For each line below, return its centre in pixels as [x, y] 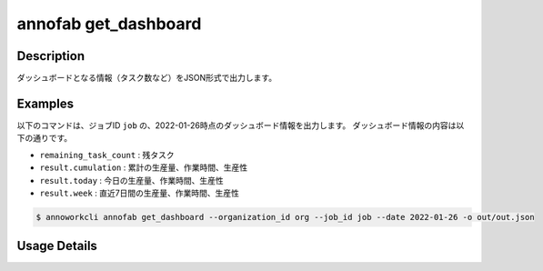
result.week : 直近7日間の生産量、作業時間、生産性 [140, 193]
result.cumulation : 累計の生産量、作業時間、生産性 [144, 167]
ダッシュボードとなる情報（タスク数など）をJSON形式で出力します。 [147, 78]
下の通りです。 [45, 138]
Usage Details [57, 246]
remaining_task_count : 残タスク [107, 155]
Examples [45, 103]
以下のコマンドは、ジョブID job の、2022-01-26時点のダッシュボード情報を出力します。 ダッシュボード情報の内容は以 [241, 125]
